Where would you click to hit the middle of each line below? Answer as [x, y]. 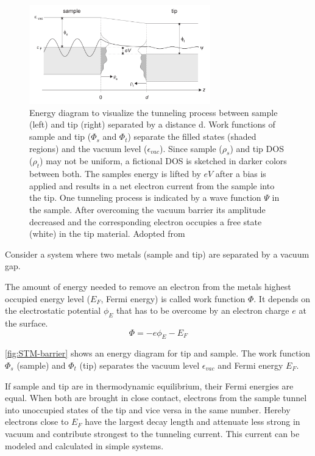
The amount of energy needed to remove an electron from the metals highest [148, 287]
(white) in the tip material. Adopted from [107, 233]
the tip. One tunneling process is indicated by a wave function [145, 197]
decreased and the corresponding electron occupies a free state [146, 221]
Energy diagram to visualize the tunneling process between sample [154, 112]
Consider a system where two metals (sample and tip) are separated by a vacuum [157, 254]
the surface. [27, 323]
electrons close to [37, 422]
